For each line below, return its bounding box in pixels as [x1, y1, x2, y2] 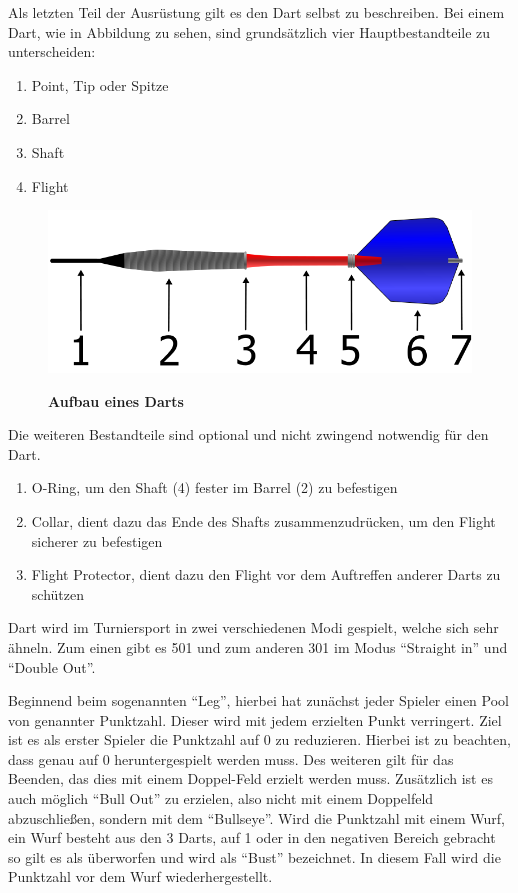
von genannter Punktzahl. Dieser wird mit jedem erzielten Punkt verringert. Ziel [8, 709, 502, 730]
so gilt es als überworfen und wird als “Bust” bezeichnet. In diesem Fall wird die [8, 846, 501, 867]
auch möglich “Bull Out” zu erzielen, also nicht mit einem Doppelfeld [8, 788, 434, 809]
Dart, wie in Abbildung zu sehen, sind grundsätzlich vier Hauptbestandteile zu [8, 21, 491, 42]
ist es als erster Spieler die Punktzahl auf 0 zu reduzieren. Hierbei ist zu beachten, [8, 729, 511, 750]
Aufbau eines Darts [48, 390, 184, 411]
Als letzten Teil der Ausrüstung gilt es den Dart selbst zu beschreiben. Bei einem [8, 2, 505, 22]
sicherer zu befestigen [31, 530, 163, 551]
